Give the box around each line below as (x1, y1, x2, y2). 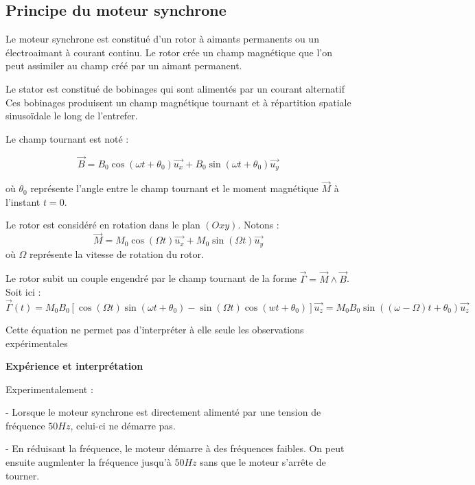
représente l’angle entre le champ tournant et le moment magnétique (30, 181, 318, 196)
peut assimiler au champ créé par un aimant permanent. (5, 58, 242, 73)
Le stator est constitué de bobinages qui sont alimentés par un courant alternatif (5, 81, 345, 95)
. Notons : (237, 217, 279, 232)
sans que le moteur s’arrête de (200, 455, 326, 469)
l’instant (5, 194, 40, 209)
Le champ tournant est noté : (5, 131, 129, 145)
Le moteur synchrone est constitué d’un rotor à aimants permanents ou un (5, 32, 319, 46)
